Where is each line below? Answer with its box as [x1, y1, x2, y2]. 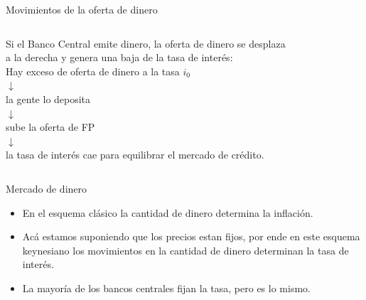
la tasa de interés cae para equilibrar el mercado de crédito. [6, 147, 264, 162]
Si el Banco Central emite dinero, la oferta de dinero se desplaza [6, 36, 286, 50]
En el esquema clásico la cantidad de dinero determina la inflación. [22, 205, 313, 220]
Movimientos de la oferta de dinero [6, 2, 158, 16]
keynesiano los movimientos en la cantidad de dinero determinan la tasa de [22, 242, 349, 257]
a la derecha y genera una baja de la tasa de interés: [6, 50, 233, 65]
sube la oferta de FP [6, 119, 95, 134]
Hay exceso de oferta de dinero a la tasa [6, 63, 180, 78]
